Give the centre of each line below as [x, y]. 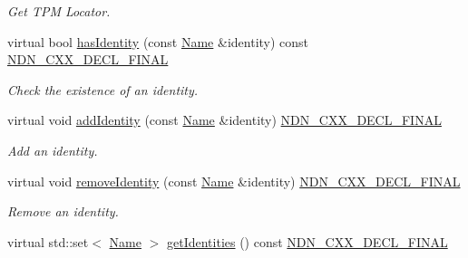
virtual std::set [48, 241]
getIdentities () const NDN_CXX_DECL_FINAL [307, 241]
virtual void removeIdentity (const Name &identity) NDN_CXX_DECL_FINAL [234, 181]
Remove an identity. [63, 211]
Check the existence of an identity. [103, 89]
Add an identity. [53, 150]
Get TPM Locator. [59, 11]
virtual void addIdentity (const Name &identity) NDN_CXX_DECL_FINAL [224, 120]
